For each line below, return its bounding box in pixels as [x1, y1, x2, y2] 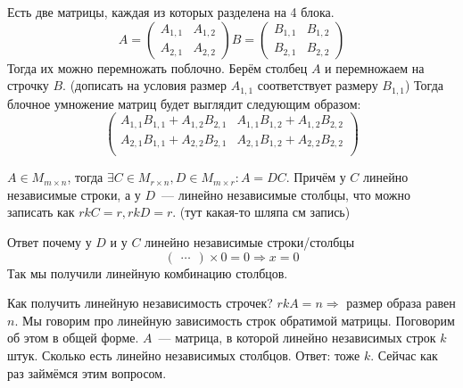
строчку [7, 76, 49, 95]
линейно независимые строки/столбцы [145, 233, 355, 252]
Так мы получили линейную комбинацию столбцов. [7, 263, 288, 282]
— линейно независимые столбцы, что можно [161, 185, 410, 203]
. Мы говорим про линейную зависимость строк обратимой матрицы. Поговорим [14, 310, 455, 329]
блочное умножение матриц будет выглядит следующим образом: [7, 94, 361, 112]
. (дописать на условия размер [62, 76, 227, 95]
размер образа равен [346, 293, 456, 312]
